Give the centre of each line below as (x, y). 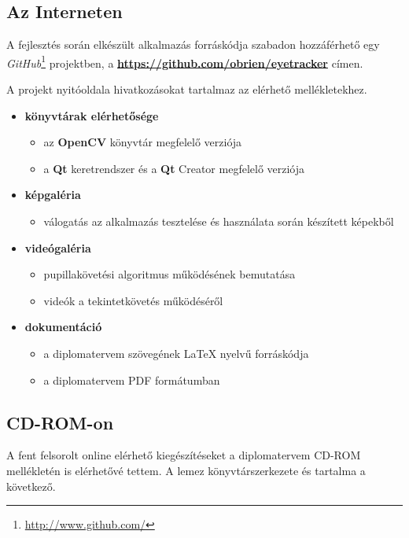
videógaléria (58, 247)
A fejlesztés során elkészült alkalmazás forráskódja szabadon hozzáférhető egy (193, 44)
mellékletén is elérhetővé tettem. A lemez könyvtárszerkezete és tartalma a (186, 470)
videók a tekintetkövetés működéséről (133, 300)
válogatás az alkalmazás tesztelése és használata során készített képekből (219, 221)
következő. (31, 486)
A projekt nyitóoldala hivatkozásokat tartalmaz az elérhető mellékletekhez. (187, 89)
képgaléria (53, 195)
